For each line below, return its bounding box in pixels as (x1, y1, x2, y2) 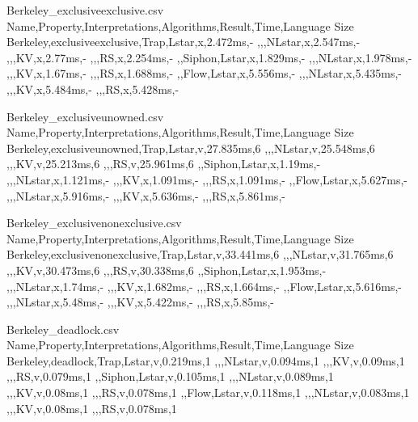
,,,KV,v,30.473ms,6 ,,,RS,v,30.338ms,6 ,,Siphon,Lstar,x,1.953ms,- (6, 261, 327, 278)
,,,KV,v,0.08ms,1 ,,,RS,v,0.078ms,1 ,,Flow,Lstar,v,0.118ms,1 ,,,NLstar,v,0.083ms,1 (6, 384, 410, 401)
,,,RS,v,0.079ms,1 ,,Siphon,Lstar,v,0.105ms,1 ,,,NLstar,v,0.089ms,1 (6, 368, 334, 385)
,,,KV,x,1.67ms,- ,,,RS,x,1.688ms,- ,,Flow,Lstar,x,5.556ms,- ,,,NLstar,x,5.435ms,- (6, 65, 403, 82)
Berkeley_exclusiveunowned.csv (6, 108, 164, 124)
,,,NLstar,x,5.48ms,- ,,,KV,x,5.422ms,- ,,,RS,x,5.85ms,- (6, 293, 274, 310)
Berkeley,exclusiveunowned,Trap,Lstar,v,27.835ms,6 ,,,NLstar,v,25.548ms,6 (6, 139, 375, 156)
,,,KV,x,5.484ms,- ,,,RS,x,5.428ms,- (6, 80, 179, 97)
